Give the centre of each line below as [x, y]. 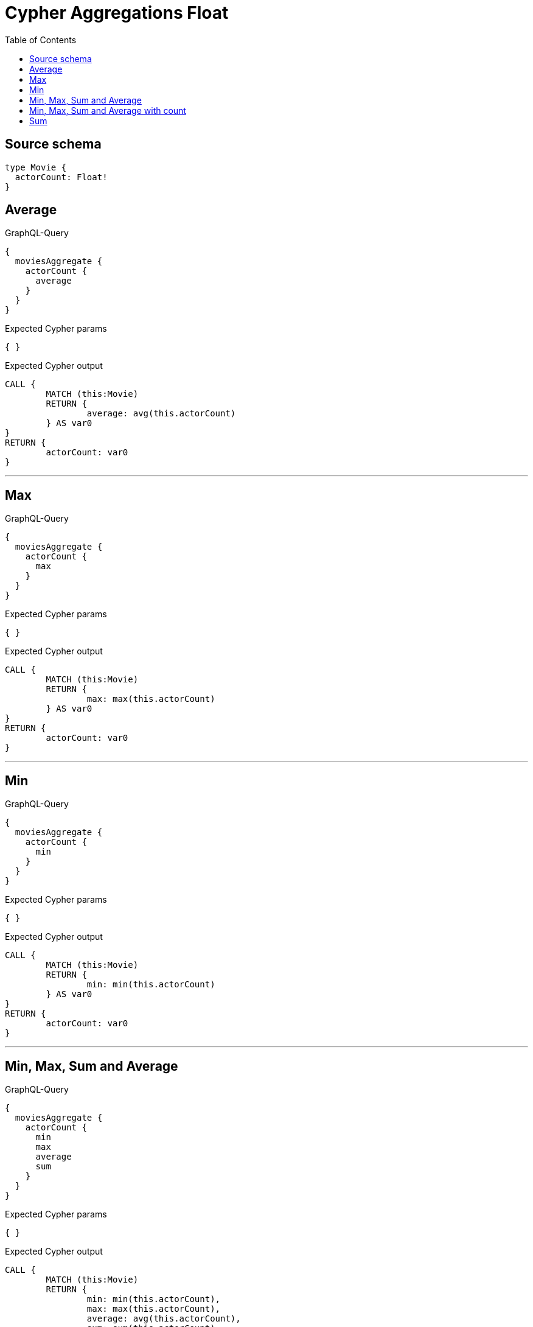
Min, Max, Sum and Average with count [108, 110]
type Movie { [36, 167]
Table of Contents [41, 40]
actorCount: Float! [61, 177]
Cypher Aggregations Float [117, 13]
